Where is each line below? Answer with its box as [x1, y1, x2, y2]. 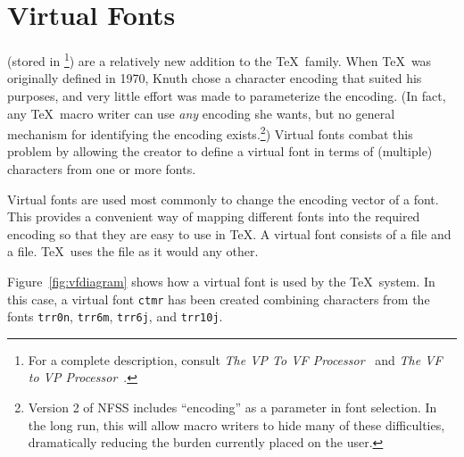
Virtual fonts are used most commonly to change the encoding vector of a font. [7, 189, 439, 208]
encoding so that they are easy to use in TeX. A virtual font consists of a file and [7, 224, 452, 243]
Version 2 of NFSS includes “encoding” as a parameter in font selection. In [28, 398, 437, 417]
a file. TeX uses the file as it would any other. [7, 242, 259, 261]
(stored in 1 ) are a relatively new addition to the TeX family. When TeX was [7, 49, 432, 70]
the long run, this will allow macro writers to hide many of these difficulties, [28, 415, 445, 434]
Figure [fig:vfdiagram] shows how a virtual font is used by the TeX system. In [7, 271, 435, 290]
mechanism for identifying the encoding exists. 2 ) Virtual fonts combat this [7, 122, 413, 143]
